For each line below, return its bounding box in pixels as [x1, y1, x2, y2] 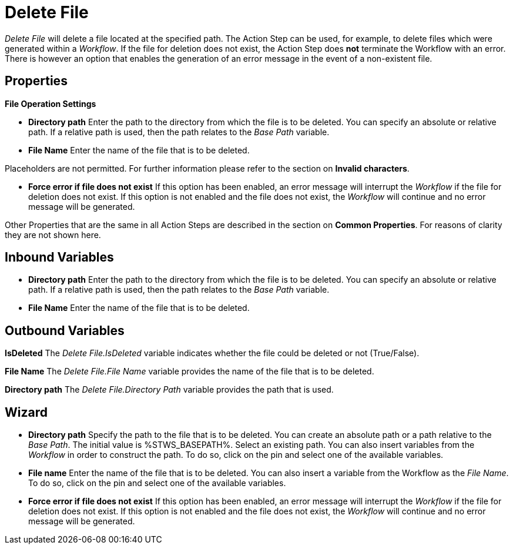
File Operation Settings [5, 98, 96, 109]
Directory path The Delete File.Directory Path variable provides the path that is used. [5, 384, 334, 395]
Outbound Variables [5, 323, 125, 338]
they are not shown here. [5, 229, 101, 240]
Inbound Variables [5, 250, 114, 265]
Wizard [5, 404, 48, 420]
